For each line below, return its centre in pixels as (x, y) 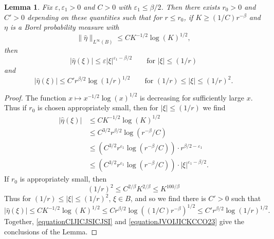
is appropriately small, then (63, 179)
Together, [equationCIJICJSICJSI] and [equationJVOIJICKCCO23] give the (124, 221)
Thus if (15, 107)
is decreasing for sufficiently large (192, 97)
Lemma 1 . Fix (28, 7)
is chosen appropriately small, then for (98, 107)
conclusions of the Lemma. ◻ (51, 231)
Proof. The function (35, 97)
